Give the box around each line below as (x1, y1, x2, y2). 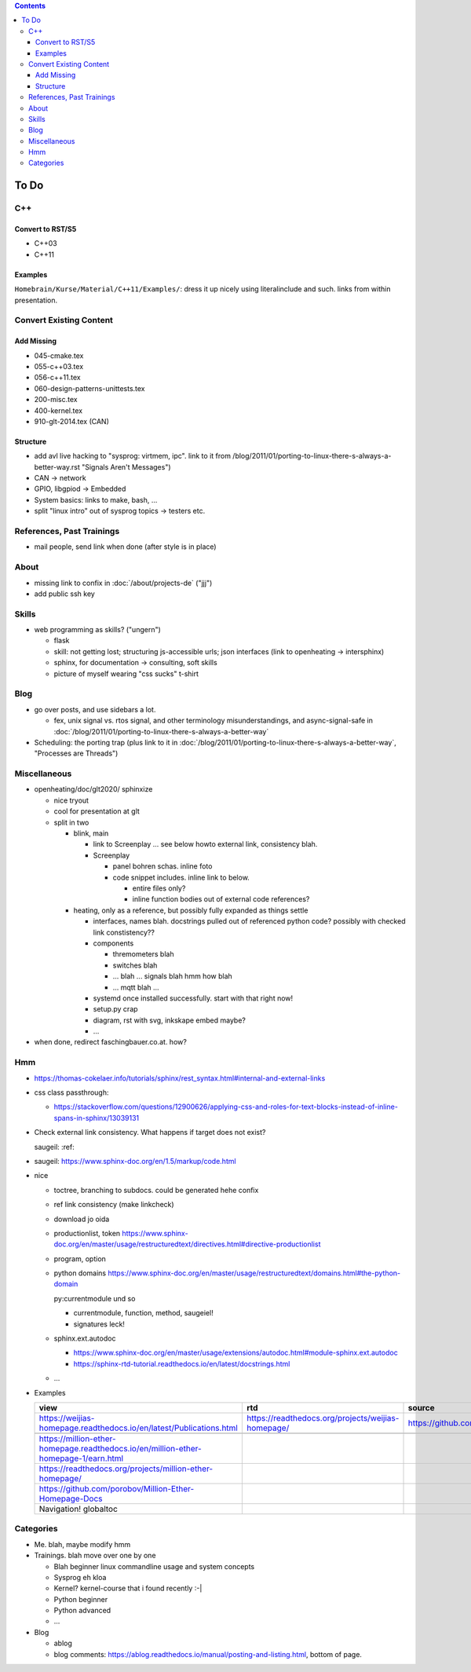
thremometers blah (112, 949, 174, 959)
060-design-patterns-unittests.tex (34, 383, 145, 393)
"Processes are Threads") (34, 748, 119, 758)
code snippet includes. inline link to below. (112, 873, 250, 882)
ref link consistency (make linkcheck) (53, 1200, 174, 1209)
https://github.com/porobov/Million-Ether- (38, 1483, 195, 1494)
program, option (53, 1253, 106, 1264)
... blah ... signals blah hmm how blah (112, 971, 233, 981)
